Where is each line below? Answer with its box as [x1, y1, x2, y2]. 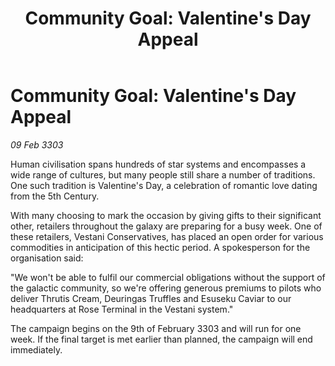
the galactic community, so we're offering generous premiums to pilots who [10, 282, 322, 294]
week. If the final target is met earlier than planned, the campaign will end [10, 333, 313, 345]
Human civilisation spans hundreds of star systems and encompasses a [10, 158, 307, 170]
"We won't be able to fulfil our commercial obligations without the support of [10, 271, 326, 283]
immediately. [10, 343, 63, 356]
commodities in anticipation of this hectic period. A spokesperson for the [10, 241, 311, 253]
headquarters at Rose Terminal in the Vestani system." [10, 303, 234, 315]
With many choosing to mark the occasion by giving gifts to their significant [10, 209, 322, 221]
